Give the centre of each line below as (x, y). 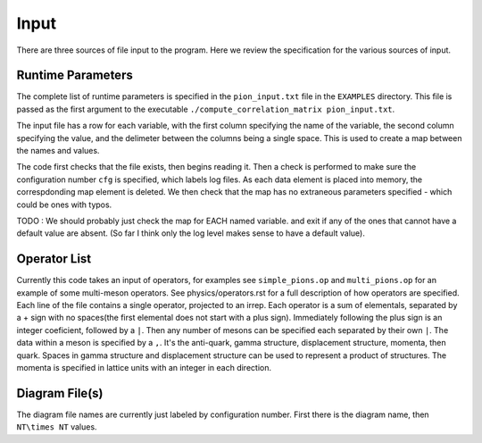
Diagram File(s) (60, 393)
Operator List (54, 259)
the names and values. (58, 151)
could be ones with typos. (64, 205)
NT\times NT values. (57, 427)
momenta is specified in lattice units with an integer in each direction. (144, 368)
